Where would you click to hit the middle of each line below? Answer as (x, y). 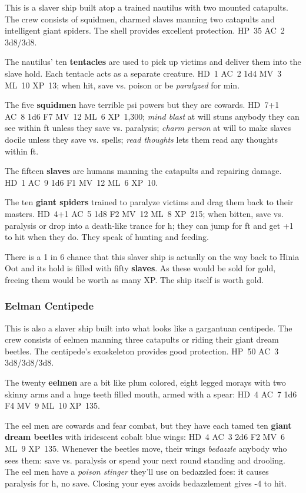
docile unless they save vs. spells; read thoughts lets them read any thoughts (141, 139)
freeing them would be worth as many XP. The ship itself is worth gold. (134, 279)
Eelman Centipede (49, 306)
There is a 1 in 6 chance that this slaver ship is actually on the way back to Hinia (152, 256)
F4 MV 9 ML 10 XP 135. (52, 405)
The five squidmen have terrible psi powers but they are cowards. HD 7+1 (142, 105)
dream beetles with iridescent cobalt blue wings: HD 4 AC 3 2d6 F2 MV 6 (145, 437)
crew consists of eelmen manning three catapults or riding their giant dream (142, 339)
